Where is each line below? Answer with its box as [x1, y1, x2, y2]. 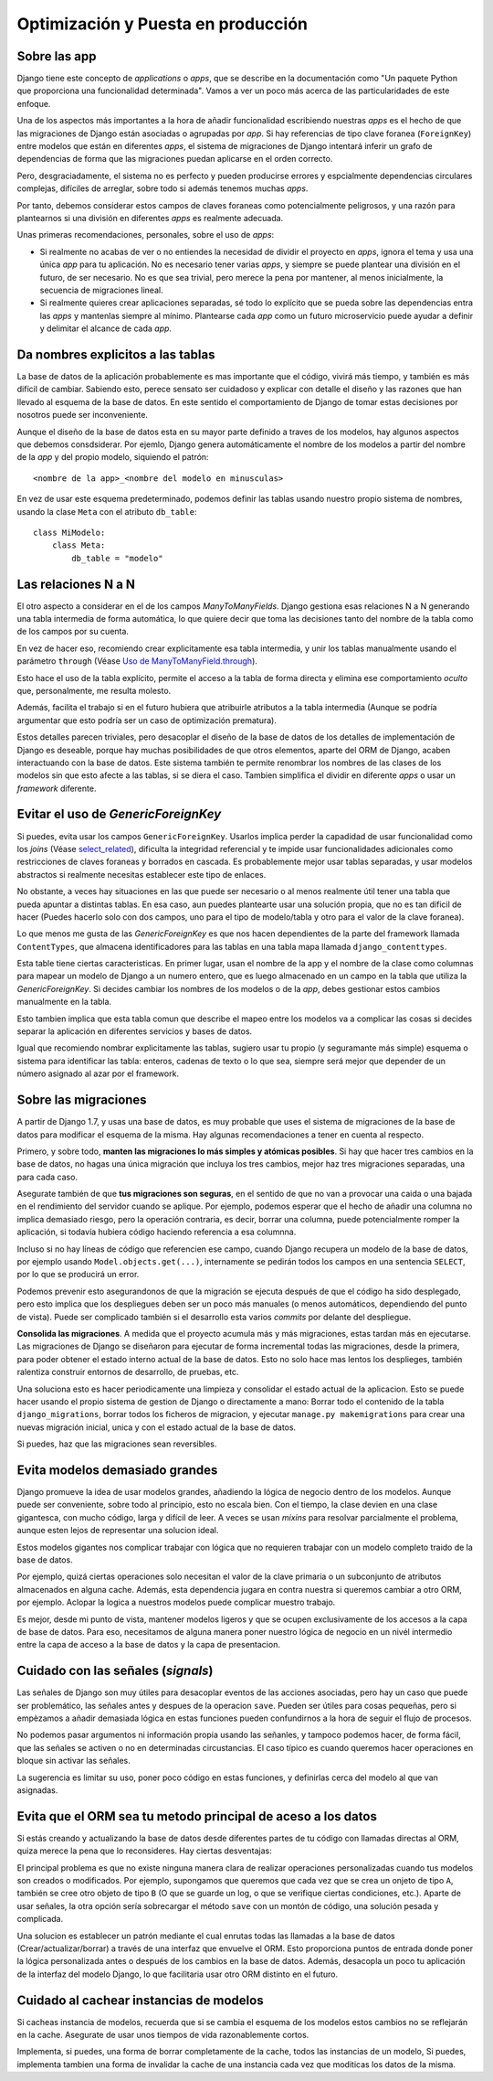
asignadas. [16, 1784, 58, 1796]
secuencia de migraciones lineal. [39, 284, 163, 295]
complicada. [16, 1914, 64, 1925]
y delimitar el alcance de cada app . [39, 323, 173, 334]
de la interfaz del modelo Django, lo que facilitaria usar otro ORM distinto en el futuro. [16, 1969, 339, 1980]
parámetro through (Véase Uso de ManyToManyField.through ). [16, 656, 257, 667]
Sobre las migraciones [16, 1093, 147, 1108]
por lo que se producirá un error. [16, 1269, 140, 1280]
